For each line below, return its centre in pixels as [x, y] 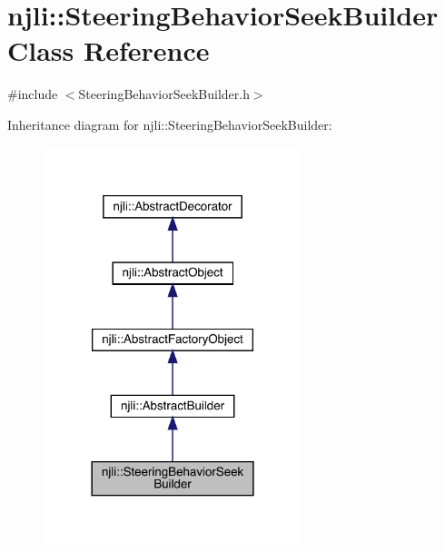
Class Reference [109, 50]
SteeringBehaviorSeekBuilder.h [164, 94]
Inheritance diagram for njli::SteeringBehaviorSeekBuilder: [170, 124]
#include [33, 94]
